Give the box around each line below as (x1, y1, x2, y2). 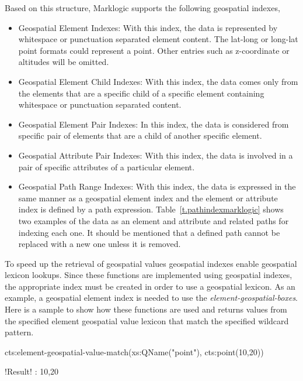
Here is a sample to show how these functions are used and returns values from (5, 303, 287, 315)
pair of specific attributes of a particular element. (18, 160, 195, 173)
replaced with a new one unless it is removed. (18, 238, 181, 250)
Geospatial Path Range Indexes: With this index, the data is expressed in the (18, 180, 296, 193)
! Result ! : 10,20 (5, 365, 59, 377)
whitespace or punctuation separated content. (18, 98, 182, 111)
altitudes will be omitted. (18, 56, 109, 68)
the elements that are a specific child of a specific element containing (18, 87, 264, 99)
